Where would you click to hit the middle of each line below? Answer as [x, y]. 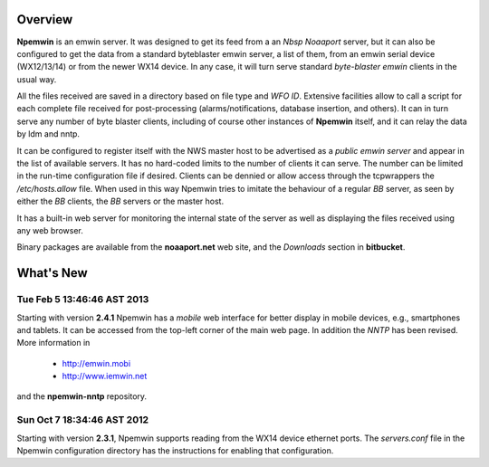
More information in [53, 343]
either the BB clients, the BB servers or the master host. [120, 201]
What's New [52, 273]
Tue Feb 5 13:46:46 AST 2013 [83, 300]
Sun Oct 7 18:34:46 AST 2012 [83, 420]
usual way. [37, 79]
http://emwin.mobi [96, 363]
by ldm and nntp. [48, 134]
